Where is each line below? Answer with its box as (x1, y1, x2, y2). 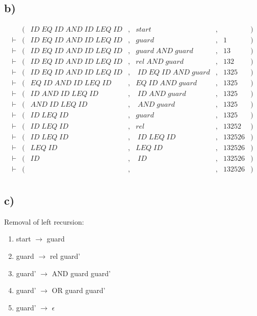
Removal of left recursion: (4, 216, 84, 227)
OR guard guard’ (52, 285, 106, 296)
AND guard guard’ (52, 268, 111, 278)
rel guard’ (49, 251, 81, 261)
